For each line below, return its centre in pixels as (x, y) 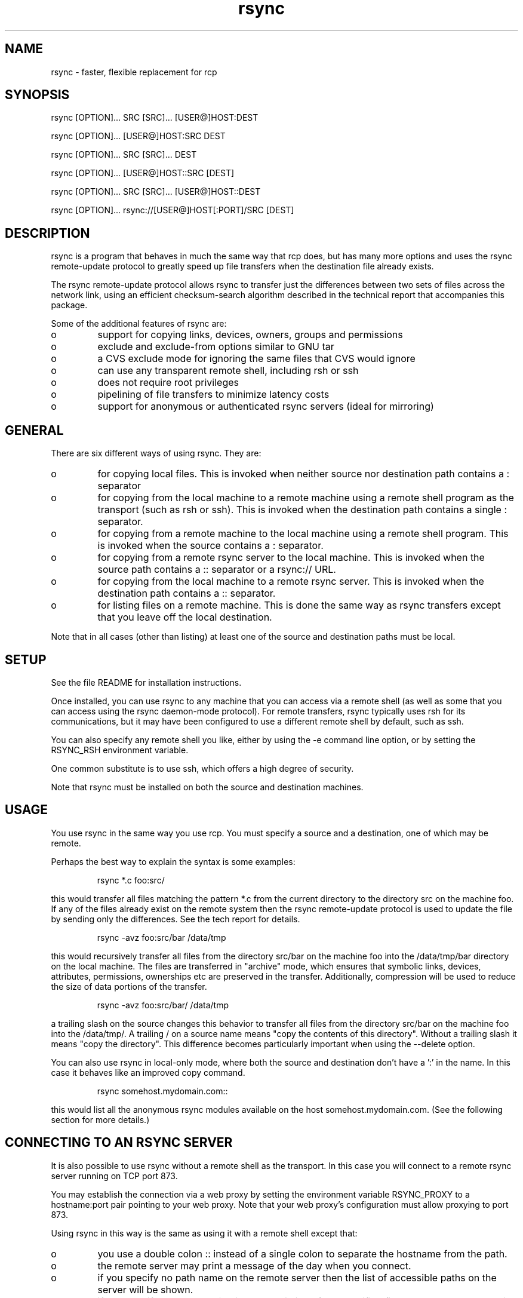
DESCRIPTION (47, 233)
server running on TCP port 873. (114, 1176)
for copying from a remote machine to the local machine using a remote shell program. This (303, 534)
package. (69, 305)
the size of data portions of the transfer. (129, 986)
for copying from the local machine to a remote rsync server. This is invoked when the (291, 582)
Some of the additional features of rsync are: (139, 324)
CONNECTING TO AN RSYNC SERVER (119, 1143)
